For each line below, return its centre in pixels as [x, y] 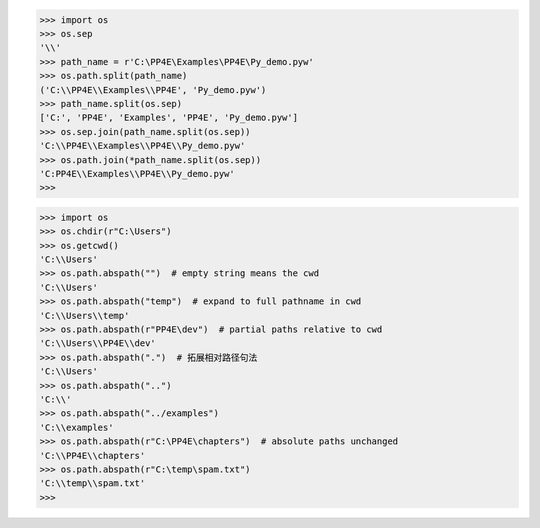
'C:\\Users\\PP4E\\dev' [98, 343]
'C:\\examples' [76, 427]
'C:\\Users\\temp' [84, 315]
